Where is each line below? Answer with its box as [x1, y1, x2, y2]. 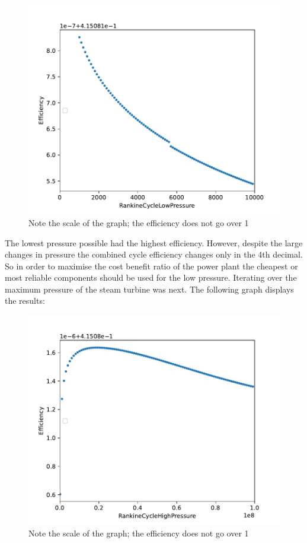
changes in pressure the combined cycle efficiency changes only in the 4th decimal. [5, 248, 303, 261]
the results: [5, 294, 45, 307]
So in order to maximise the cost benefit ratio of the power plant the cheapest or [5, 259, 298, 272]
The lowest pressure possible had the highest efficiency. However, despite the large [5, 236, 303, 249]
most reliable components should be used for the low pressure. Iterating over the [5, 271, 297, 284]
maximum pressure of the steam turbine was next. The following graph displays [5, 282, 294, 295]
